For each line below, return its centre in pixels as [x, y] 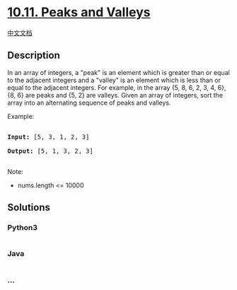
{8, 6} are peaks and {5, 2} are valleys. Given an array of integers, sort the [115, 95]
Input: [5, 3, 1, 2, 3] [48, 137]
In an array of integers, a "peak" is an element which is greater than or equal [118, 72]
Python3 [22, 228]
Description [34, 56]
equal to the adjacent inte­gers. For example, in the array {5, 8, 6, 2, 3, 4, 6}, [117, 87]
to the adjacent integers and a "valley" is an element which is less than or [114, 80]
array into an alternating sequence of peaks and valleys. [89, 103]
